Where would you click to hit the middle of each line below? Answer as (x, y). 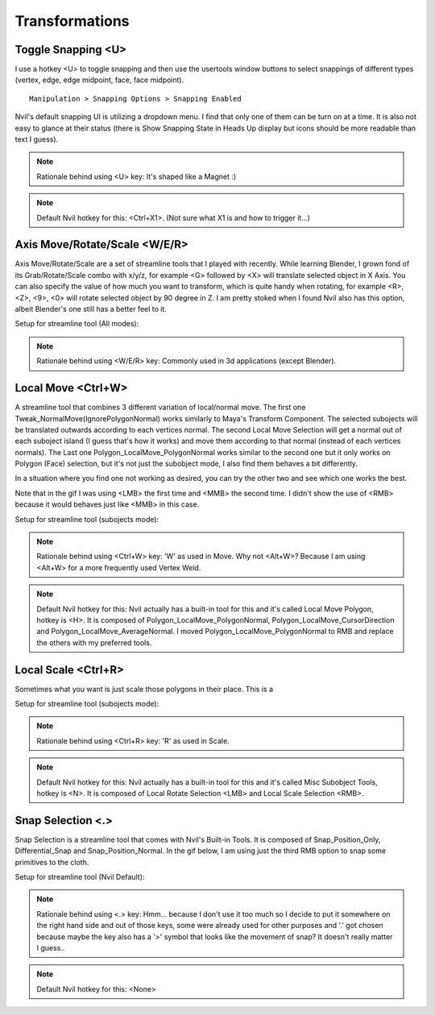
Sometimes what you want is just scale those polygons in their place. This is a (144, 689)
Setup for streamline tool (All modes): (77, 324)
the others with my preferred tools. (94, 642)
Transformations (72, 21)
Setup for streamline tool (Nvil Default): (80, 877)
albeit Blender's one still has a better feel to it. (91, 309)
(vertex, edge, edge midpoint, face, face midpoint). (99, 80)
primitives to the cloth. (52, 862)
